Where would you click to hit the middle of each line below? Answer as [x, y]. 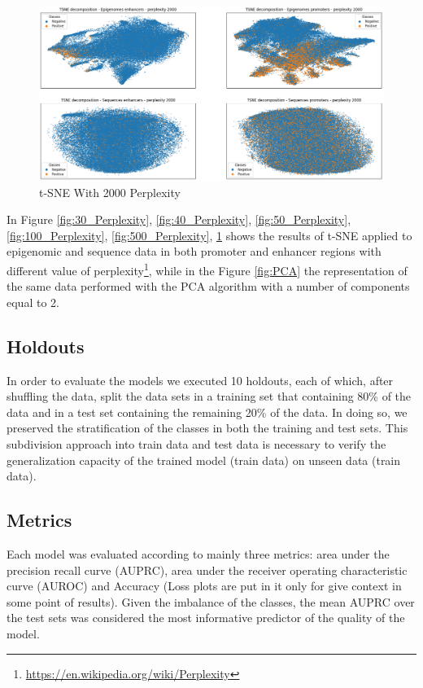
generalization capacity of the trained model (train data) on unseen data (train [204, 460]
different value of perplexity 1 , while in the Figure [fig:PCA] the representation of [207, 269]
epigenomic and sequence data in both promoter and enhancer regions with [194, 251]
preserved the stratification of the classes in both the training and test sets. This [207, 428]
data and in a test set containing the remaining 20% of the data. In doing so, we [207, 412]
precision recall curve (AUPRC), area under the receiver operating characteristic [207, 570]
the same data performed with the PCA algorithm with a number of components [208, 286]
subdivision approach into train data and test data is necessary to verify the [196, 444]
